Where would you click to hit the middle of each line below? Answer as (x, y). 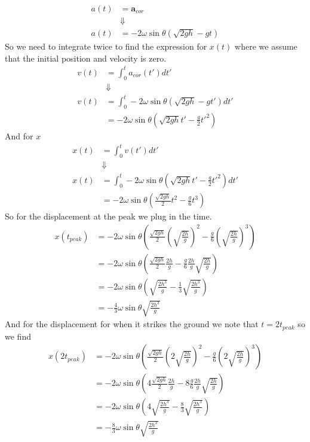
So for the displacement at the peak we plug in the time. (108, 216)
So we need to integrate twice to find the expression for (106, 46)
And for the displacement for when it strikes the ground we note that (132, 324)
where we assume (266, 46)
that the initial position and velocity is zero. (86, 58)
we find (18, 336)
